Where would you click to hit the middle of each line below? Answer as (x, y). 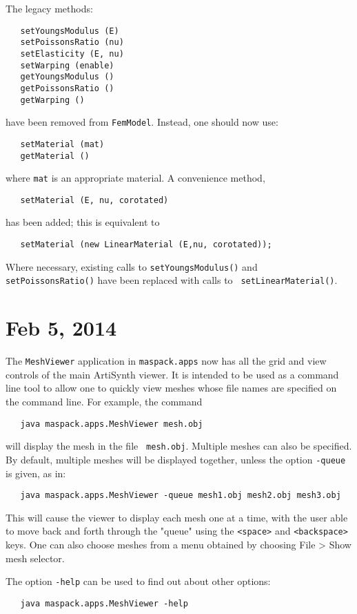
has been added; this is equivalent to (83, 222)
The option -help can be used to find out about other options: (138, 581)
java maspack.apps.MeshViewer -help (104, 603)
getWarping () (52, 100)
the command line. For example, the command (104, 401)
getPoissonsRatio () (67, 88)
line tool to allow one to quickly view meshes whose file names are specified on (171, 388)
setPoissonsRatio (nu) (72, 42)
